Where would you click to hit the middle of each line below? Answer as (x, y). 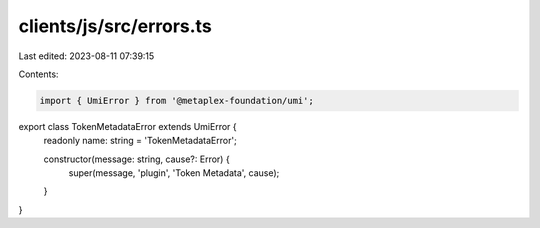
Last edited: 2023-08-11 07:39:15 (86, 56)
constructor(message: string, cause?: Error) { (136, 159)
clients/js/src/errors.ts (115, 26)
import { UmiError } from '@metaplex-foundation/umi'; (176, 100)
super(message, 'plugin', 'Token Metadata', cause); (174, 173)
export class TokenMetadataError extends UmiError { (127, 126)
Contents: (38, 74)
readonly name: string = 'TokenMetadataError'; (140, 141)
